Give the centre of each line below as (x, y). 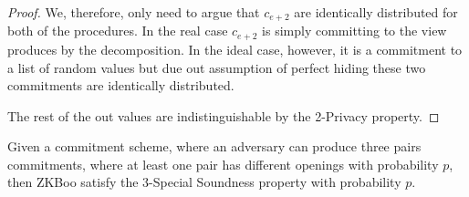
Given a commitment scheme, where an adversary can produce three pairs (214, 146)
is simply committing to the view (354, 31)
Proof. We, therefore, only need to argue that (134, 12)
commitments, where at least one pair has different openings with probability (223, 164)
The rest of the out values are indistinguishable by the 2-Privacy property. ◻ (224, 115)
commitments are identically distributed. (121, 85)
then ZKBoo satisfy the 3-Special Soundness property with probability (204, 182)
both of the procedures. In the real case (118, 31)
